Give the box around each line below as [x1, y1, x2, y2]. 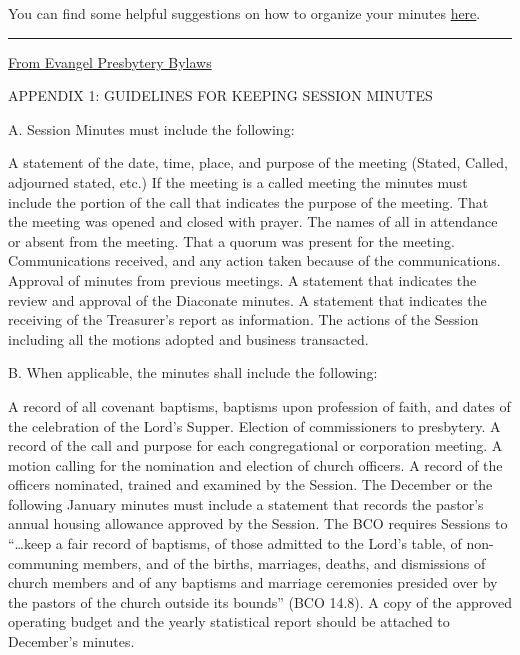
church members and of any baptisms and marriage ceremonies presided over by [8, 572, 498, 593]
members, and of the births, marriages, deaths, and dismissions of [83, 552, 486, 573]
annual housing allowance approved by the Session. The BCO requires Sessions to [8, 513, 508, 534]
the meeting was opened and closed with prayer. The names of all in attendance [8, 211, 498, 232]
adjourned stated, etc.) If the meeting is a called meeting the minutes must [8, 171, 468, 192]
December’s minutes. [8, 631, 135, 652]
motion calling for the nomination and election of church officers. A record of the [8, 454, 503, 475]
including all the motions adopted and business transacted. [8, 328, 369, 349]
